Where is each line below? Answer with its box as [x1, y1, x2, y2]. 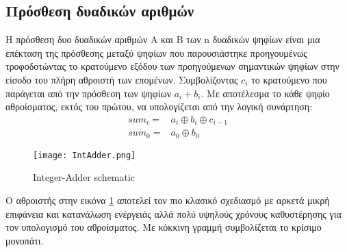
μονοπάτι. [5, 233, 44, 247]
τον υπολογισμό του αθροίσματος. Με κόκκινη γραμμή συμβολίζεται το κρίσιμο [5, 220, 322, 234]
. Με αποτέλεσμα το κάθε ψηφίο [201, 86, 330, 100]
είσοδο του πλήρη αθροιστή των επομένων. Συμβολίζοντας [5, 72, 238, 86]
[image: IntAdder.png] [33, 150, 136, 160]
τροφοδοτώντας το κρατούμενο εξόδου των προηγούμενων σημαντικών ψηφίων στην [5, 59, 339, 73]
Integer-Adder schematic [33, 170, 136, 184]
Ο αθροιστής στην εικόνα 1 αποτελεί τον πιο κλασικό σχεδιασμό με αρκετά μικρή [5, 192, 330, 207]
